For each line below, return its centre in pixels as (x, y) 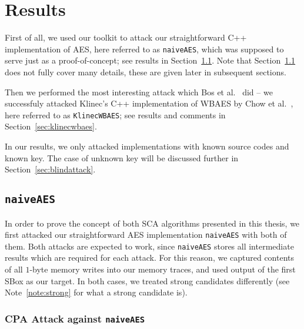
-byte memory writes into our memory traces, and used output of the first (163, 269)
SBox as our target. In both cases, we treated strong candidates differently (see (147, 280)
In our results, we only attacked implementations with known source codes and (147, 146)
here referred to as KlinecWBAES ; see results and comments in (115, 114)
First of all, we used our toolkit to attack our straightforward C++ (126, 37)
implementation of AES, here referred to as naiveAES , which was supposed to (144, 49)
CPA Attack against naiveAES (75, 318)
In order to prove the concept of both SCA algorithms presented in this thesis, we (152, 223)
